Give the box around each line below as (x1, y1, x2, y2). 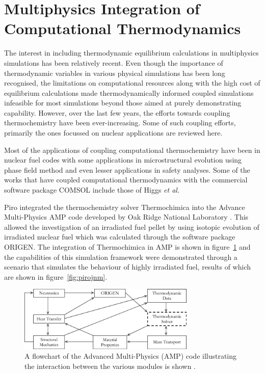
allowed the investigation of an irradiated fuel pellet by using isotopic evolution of (4, 221, 259, 232)
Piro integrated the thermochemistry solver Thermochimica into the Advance (4, 201, 245, 212)
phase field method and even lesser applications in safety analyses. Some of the (4, 164, 250, 175)
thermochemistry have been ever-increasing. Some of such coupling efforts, (4, 117, 236, 128)
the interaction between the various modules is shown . (24, 361, 196, 371)
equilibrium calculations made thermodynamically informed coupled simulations (4, 87, 254, 98)
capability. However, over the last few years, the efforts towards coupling (4, 107, 230, 118)
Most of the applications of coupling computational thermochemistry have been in (4, 144, 260, 155)
